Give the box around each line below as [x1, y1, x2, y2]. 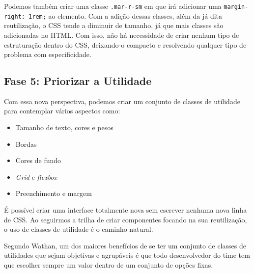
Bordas [15, 138, 37, 149]
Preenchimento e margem [15, 188, 92, 198]
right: [4, 13, 25, 20]
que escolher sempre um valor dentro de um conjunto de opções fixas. [4, 260, 213, 270]
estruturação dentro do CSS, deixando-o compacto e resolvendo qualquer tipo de [4, 39, 247, 50]
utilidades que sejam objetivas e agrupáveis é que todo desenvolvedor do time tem [4, 250, 250, 260]
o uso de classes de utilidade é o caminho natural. [4, 224, 153, 234]
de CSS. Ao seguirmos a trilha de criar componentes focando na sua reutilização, [4, 214, 247, 224]
